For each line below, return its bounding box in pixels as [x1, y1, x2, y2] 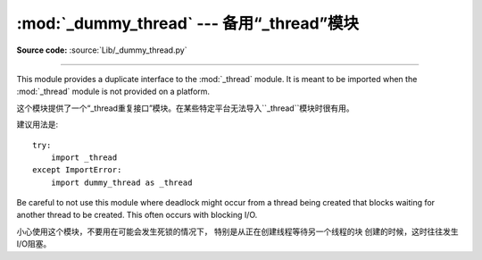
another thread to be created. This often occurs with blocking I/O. [16, 210, 258, 221]
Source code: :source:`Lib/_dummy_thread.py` [16, 45, 187, 55]
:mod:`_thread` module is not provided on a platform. [16, 86, 210, 97]
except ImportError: [32, 165, 122, 175]
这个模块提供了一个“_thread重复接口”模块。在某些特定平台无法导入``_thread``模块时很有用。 [16, 103, 354, 113]
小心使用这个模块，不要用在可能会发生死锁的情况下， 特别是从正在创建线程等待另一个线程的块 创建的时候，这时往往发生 [16, 226, 459, 237]
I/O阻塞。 [16, 239, 52, 249]
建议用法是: [16, 119, 59, 130]
